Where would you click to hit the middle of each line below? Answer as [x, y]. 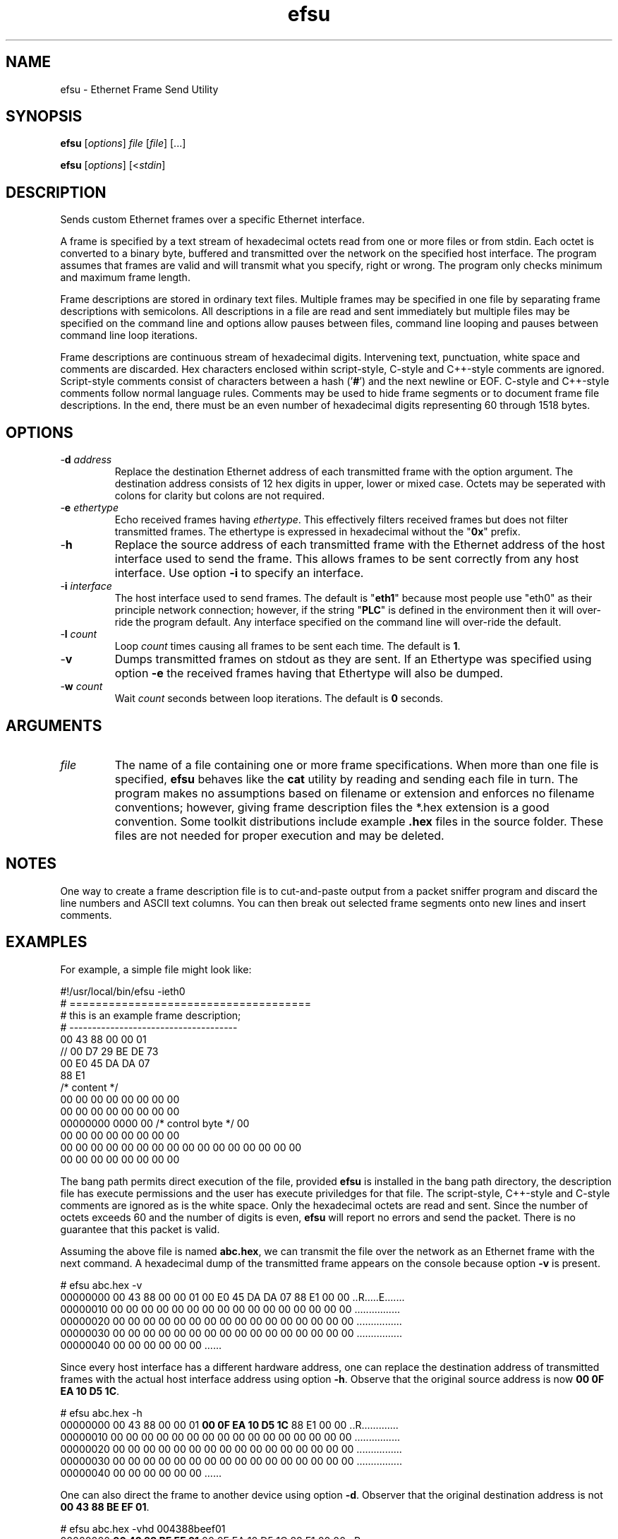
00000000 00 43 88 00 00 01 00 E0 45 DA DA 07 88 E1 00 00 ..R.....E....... [232, 1297]
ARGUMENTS [54, 725]
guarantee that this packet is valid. [140, 1229]
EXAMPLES [47, 942]
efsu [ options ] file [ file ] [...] [123, 143]
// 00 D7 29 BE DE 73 [109, 1051]
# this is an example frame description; [151, 1015]
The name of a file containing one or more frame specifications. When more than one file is [357, 765]
